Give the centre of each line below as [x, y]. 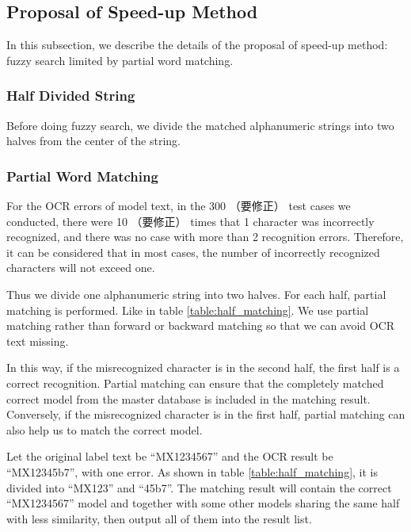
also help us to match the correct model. [105, 429]
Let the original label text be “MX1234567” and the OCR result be [170, 456]
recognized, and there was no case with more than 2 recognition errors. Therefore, [205, 237]
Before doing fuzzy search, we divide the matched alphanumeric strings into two [200, 125]
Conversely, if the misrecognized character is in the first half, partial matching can [206, 414]
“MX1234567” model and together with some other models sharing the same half [203, 503]
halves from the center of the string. [93, 141]
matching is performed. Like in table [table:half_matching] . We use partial [188, 310]
